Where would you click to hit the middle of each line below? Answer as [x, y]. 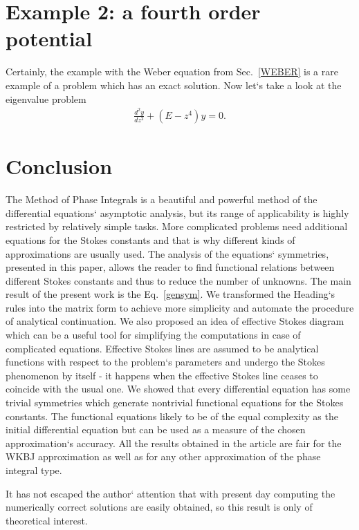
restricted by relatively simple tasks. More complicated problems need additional [177, 226]
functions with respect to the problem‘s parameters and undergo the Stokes [165, 362]
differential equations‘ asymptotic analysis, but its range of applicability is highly [177, 212]
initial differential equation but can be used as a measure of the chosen [156, 429]
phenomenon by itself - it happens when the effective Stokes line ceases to [162, 375]
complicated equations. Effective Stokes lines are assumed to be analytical [162, 348]
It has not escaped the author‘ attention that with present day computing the [171, 493]
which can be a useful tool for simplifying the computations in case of [153, 335]
